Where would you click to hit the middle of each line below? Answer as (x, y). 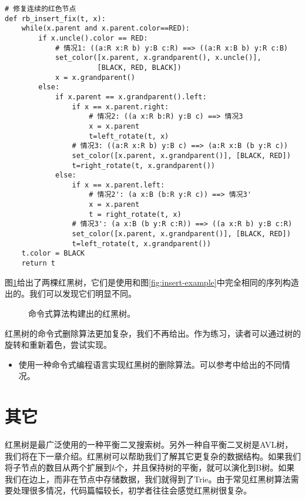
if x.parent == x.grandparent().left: (131, 97)
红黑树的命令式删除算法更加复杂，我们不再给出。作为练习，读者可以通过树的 (153, 333)
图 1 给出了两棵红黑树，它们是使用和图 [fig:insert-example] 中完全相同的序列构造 (152, 282)
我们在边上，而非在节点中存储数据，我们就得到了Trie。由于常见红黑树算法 (148, 479)
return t (38, 264)
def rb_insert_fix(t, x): (55, 19)
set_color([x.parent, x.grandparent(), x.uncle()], (158, 58)
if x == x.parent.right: (120, 107)
